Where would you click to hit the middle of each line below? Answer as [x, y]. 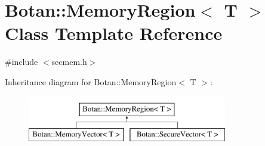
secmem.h [69, 62]
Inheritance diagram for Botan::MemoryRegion [91, 81]
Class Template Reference [114, 33]
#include [21, 62]
